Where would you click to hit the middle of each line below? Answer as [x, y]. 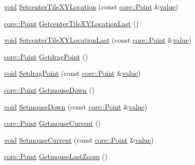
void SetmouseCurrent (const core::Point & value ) [79, 139]
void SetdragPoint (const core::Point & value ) [72, 73]
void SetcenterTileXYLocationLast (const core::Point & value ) [98, 40]
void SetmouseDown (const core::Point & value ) [76, 106]
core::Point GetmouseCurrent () [52, 123]
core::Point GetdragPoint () [46, 56]
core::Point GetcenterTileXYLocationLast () [71, 23]
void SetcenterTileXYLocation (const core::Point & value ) [91, 6]
